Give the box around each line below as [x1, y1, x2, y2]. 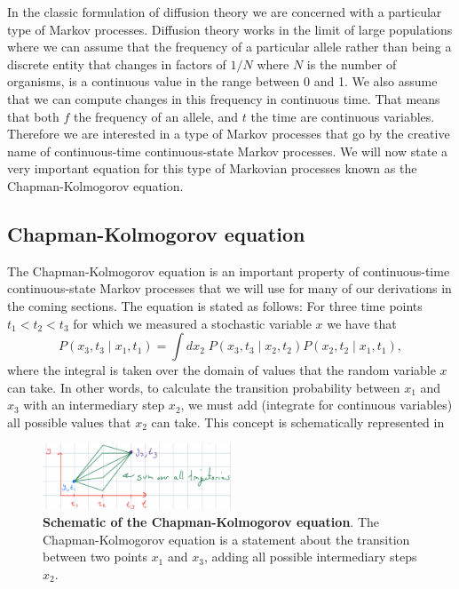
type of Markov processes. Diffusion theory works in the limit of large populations [7, 20, 453, 38]
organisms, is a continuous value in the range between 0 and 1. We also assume [7, 72, 438, 91]
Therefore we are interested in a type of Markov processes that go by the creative [7, 124, 450, 143]
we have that [327, 314, 397, 332]
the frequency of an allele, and [73, 107, 239, 125]
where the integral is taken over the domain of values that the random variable [7, 361, 436, 379]
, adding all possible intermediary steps [203, 547, 417, 566]
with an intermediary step [23, 395, 165, 414]
